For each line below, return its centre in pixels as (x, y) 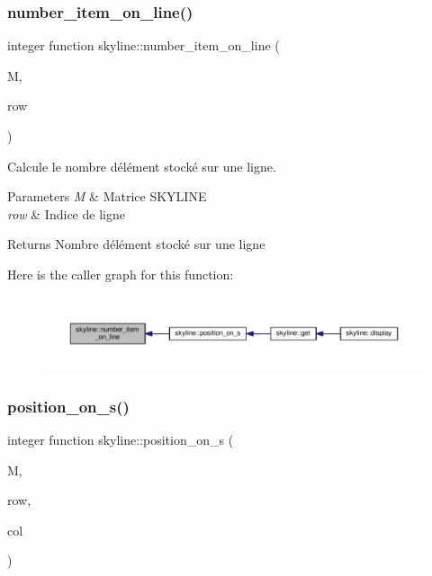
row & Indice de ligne (66, 213)
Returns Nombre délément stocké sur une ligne (136, 244)
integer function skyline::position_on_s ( (121, 440)
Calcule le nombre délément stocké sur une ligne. (142, 166)
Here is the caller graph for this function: (121, 274)
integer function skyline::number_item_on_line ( (144, 45)
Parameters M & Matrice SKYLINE (107, 196)
